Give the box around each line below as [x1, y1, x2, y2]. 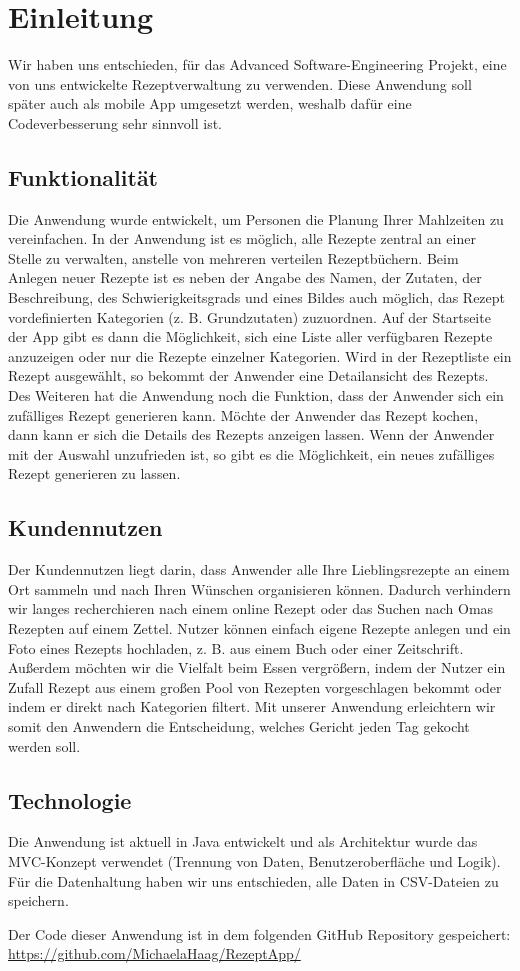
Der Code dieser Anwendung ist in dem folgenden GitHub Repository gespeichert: [8, 923, 511, 944]
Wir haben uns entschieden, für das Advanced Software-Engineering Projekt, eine [8, 54, 507, 75]
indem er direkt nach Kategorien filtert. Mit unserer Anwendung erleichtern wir [8, 696, 496, 717]
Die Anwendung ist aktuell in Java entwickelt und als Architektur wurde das [8, 831, 478, 852]
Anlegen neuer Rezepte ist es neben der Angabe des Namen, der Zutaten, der [8, 267, 482, 288]
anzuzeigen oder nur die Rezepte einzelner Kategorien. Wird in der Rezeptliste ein [8, 345, 512, 366]
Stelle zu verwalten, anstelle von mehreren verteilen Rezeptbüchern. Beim [8, 247, 459, 268]
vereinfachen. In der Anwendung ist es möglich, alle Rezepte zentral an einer [8, 228, 476, 249]
